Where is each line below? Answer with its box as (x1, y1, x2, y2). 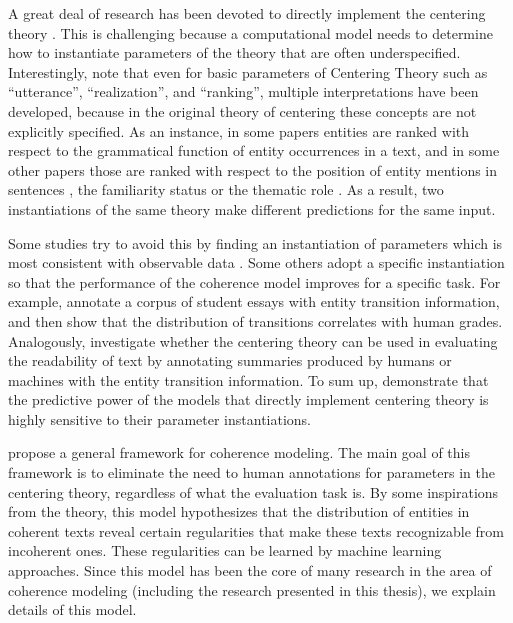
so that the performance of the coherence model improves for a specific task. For (8, 271, 501, 292)
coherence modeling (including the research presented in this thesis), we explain (8, 579, 496, 600)
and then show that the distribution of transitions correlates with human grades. (8, 310, 503, 331)
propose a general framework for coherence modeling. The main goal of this (8, 442, 470, 463)
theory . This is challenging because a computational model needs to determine (8, 22, 493, 43)
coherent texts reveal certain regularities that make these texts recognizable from (8, 520, 504, 541)
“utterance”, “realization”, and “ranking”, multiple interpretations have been (8, 81, 479, 102)
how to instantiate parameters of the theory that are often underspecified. (8, 42, 461, 63)
